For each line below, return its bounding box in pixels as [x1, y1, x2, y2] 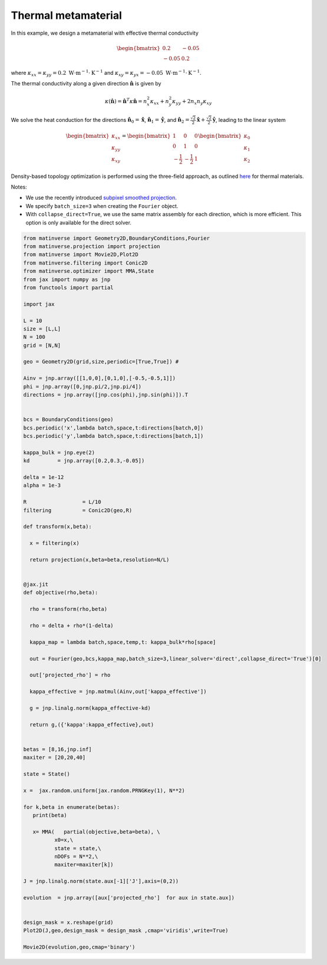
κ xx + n [150, 98, 169, 106]
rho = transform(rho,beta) [29, 606, 108, 613]
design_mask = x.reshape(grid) [23, 919, 114, 926]
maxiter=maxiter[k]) [54, 861, 114, 868]
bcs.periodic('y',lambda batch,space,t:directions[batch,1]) [23, 433, 204, 439]
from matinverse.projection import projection [23, 243, 160, 250]
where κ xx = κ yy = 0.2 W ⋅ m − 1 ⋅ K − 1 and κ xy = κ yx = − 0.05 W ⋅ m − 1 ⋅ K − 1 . [11, 68, 202, 78]
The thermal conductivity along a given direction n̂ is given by [11, 80, 161, 87]
